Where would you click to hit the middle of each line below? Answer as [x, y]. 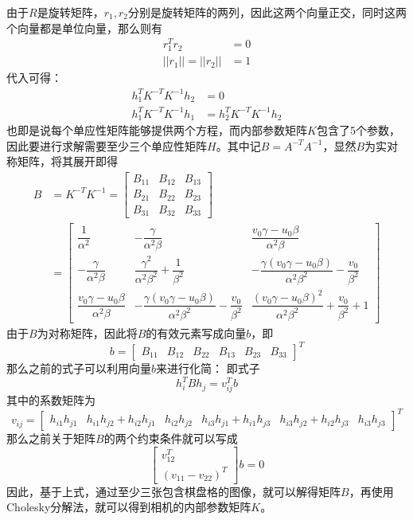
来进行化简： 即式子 [208, 368]
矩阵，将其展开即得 [67, 161]
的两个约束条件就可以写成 [171, 438]
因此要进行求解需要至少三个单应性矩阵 [107, 145]
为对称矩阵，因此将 [87, 332]
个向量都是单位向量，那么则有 [84, 27]
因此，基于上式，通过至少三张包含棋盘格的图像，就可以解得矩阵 [173, 491]
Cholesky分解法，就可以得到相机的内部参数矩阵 [129, 507]
